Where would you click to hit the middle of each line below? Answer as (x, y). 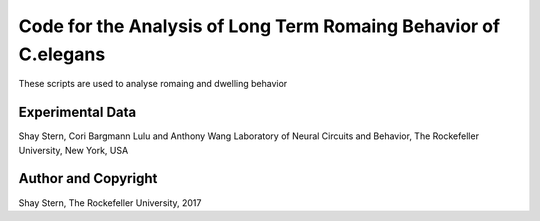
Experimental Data (77, 112)
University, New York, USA (73, 150)
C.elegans (62, 54)
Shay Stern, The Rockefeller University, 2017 (110, 202)
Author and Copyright (88, 178)
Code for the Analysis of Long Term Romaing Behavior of (259, 26)
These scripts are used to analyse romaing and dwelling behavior (153, 84)
